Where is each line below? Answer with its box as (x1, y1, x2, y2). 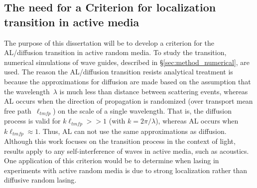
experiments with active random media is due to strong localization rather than (4, 165, 248, 175)
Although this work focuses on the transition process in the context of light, (4, 136, 236, 146)
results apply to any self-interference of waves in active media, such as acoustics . (4, 145, 249, 156)
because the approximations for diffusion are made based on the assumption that (4, 76, 251, 86)
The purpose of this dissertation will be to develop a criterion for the (4, 37, 215, 48)
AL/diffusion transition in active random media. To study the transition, (4, 47, 227, 58)
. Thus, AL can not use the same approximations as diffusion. (38, 125, 227, 136)
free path (4, 105, 31, 116)
